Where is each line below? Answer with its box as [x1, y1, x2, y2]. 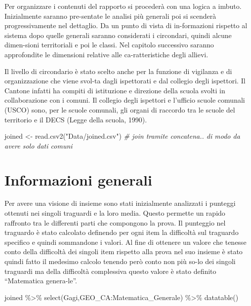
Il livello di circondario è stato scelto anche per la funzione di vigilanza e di [4, 66, 232, 76]
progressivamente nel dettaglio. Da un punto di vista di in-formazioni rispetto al [4, 20, 248, 31]
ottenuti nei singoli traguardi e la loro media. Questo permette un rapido [4, 208, 225, 218]
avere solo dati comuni [4, 140, 73, 151]
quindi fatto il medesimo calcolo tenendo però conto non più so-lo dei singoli [4, 256, 236, 266]
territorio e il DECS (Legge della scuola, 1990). [4, 114, 147, 124]
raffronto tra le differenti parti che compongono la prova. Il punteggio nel [4, 217, 226, 228]
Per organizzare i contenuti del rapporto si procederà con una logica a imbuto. [4, 1, 242, 11]
